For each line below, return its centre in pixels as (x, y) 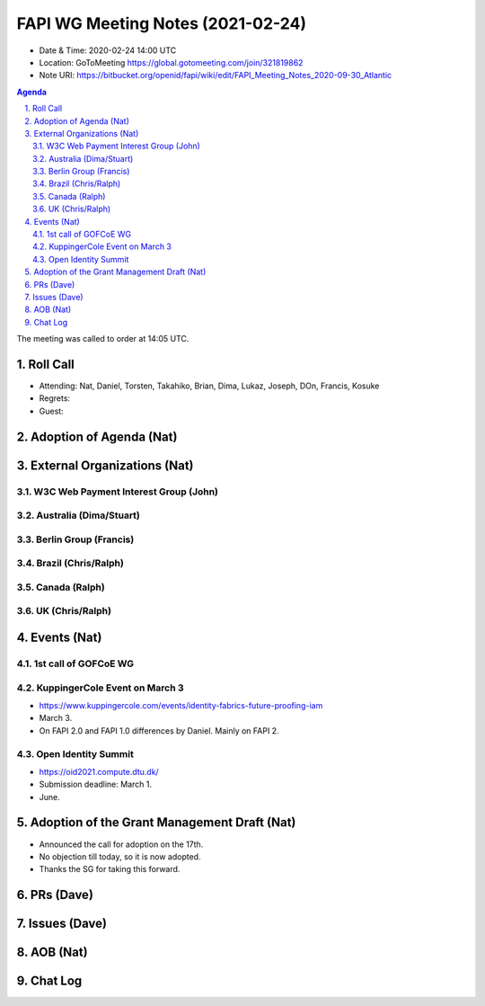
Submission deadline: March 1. (96, 784)
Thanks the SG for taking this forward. (110, 869)
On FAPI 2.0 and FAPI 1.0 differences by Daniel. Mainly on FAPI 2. (159, 730)
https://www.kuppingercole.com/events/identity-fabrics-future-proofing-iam (181, 705)
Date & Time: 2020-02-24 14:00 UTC (108, 50)
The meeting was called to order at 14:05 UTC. (103, 339)
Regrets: (55, 398)
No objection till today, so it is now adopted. (120, 856)
